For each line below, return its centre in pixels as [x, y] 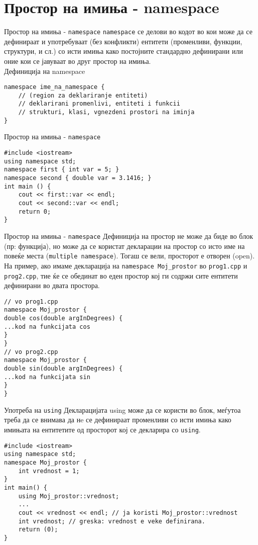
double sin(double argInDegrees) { [63, 369]
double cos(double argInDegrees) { [63, 319]
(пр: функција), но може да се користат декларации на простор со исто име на [124, 246]
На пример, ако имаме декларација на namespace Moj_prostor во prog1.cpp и [126, 265]
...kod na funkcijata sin [47, 377]
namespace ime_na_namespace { [54, 87]
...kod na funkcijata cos [47, 327]
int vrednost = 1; [49, 471]
